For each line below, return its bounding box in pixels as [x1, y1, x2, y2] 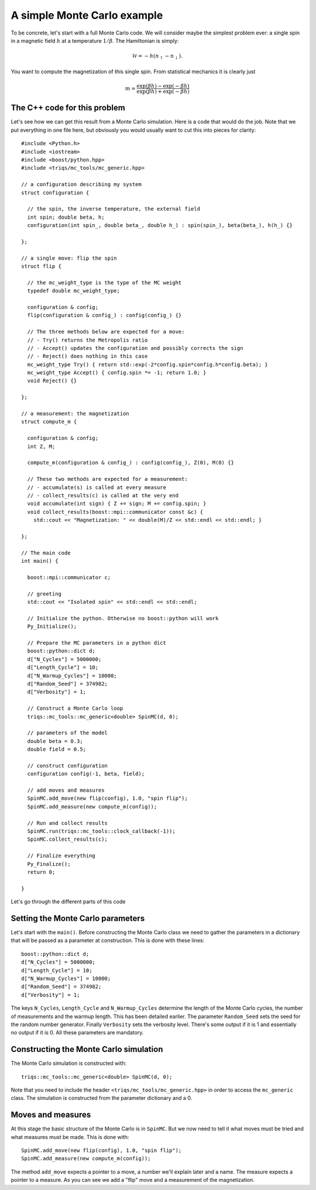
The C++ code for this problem [11, 103, 125, 113]
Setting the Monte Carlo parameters [11, 913, 145, 923]
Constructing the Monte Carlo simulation [11, 1044, 163, 1054]
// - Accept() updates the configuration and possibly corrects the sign [27, 345, 243, 351]
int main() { [21, 558, 59, 565]
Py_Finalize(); [27, 861, 71, 867]
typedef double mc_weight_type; [27, 287, 120, 294]
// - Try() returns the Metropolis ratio [27, 336, 148, 343]
